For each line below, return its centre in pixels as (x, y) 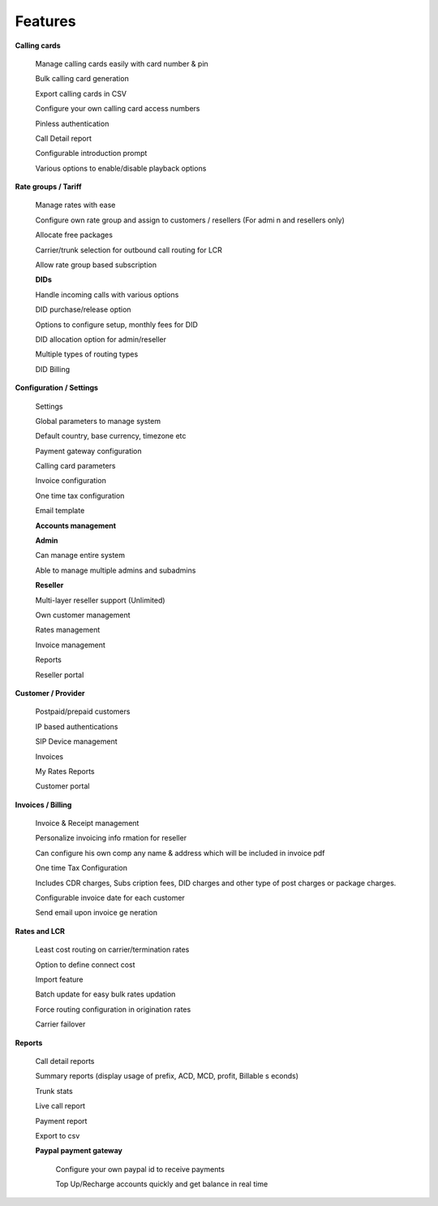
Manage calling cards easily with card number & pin (122, 63)
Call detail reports (65, 1061)
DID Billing (53, 369)
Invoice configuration (71, 481)
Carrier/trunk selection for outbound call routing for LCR (129, 250)
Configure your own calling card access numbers (118, 109)
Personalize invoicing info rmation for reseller (111, 838)
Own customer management (83, 615)
